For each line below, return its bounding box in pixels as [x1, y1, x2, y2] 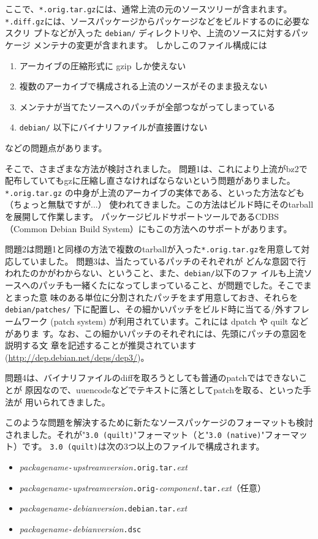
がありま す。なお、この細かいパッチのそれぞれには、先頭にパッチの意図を [5, 326, 308, 339]
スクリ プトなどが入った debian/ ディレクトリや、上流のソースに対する [5, 26, 292, 39]
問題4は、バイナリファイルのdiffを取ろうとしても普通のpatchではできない [5, 371, 299, 384]
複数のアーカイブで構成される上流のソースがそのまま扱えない [19, 80, 268, 92]
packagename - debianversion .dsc [19, 522, 142, 535]
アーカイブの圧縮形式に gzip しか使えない [19, 59, 186, 72]
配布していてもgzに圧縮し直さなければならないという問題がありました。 [5, 174, 295, 187]
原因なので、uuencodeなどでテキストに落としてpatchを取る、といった [25, 383, 303, 396]
